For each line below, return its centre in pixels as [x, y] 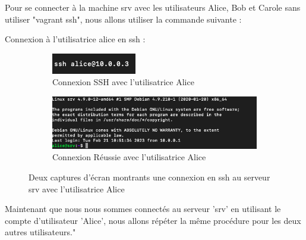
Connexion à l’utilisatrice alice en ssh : [75, 39]
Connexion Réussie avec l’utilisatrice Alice [129, 157]
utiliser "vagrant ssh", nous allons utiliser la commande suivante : [123, 19]
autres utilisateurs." [40, 232]
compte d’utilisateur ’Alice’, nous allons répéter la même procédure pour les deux [153, 220]
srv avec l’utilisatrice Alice [77, 188]
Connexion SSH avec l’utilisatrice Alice [123, 82]
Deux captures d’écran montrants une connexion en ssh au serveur [149, 177]
